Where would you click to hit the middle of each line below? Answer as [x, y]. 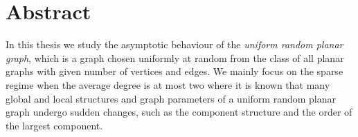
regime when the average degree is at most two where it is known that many [168, 84]
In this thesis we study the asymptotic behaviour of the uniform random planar [174, 44]
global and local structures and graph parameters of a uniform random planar [171, 98]
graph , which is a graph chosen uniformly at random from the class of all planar [175, 57]
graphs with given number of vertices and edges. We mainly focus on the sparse [174, 71]
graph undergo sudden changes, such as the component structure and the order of [179, 112]
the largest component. [54, 125]
